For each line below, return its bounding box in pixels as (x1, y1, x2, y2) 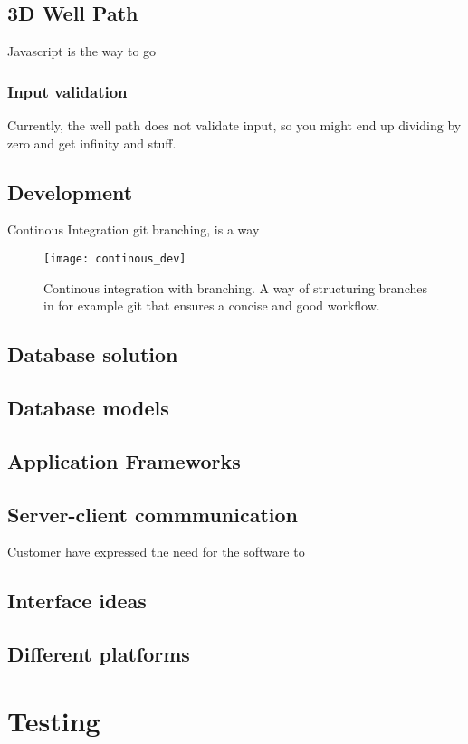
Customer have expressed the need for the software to (7, 542, 305, 561)
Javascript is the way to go (7, 42, 157, 61)
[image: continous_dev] (43, 253, 186, 265)
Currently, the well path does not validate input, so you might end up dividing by (7, 116, 462, 135)
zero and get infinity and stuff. (7, 133, 177, 152)
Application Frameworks (7, 446, 241, 474)
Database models (7, 394, 169, 422)
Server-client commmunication (7, 500, 299, 528)
